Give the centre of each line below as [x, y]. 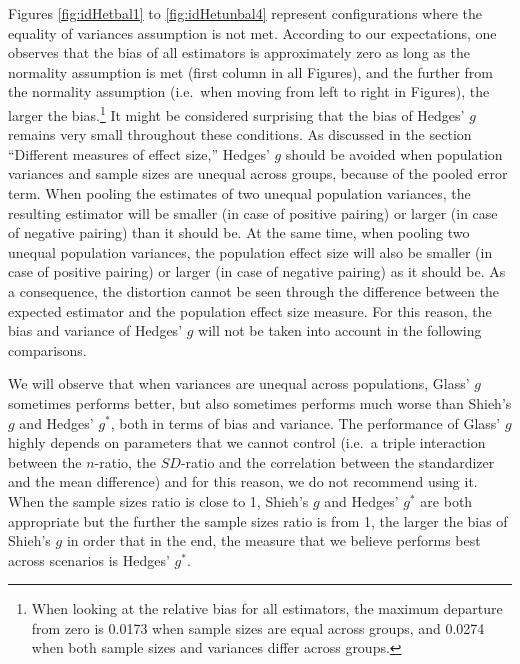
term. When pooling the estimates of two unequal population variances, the [239, 193]
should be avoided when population [394, 153]
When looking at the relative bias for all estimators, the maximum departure [267, 608]
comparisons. [47, 349]
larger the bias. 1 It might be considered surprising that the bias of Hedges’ [236, 113]
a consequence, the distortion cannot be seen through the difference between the [254, 290]
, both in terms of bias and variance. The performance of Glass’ [305, 422]
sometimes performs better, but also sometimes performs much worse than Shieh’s [260, 402]
